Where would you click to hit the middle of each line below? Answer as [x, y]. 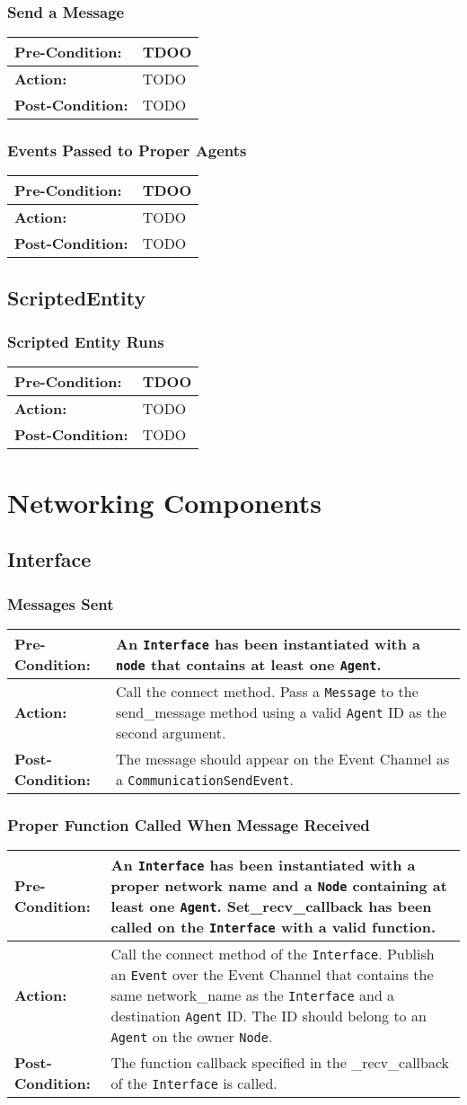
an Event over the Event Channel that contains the [272, 975]
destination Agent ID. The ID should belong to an [269, 1016]
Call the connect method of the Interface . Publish [273, 954]
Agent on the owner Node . [192, 1037]
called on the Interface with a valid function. [273, 927]
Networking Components [164, 502]
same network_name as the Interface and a [253, 995]
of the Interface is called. [194, 1083]
